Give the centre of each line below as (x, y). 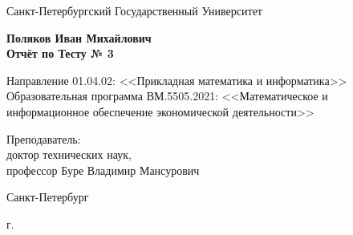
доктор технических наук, (69, 154)
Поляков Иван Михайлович (79, 37)
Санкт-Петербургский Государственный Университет (134, 10)
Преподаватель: (44, 138)
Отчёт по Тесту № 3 (60, 53)
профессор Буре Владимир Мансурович (103, 170)
